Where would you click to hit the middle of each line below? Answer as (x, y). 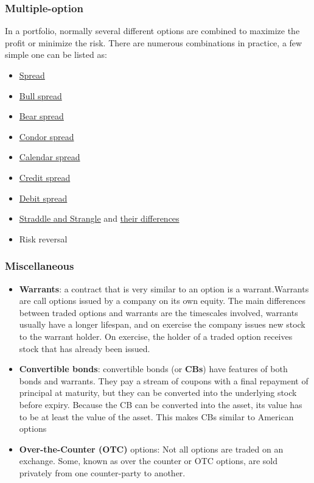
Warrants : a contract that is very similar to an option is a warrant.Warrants (164, 288)
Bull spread (40, 95)
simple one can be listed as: (56, 55)
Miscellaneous (40, 266)
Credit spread (45, 177)
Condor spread (47, 136)
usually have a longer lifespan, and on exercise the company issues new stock (162, 324)
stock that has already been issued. (85, 348)
